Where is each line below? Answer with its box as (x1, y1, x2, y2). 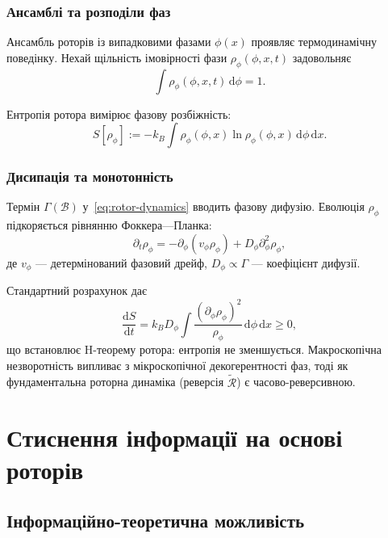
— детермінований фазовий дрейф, (35, 254, 208, 271)
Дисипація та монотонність (6, 166, 173, 187)
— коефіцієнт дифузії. (251, 254, 361, 271)
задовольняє (292, 48, 352, 65)
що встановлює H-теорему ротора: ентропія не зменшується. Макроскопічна (6, 341, 382, 358)
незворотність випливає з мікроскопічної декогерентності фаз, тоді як (6, 356, 348, 373)
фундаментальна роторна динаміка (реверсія (6, 373, 224, 390)
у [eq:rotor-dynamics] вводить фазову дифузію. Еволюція (82, 198, 365, 215)
